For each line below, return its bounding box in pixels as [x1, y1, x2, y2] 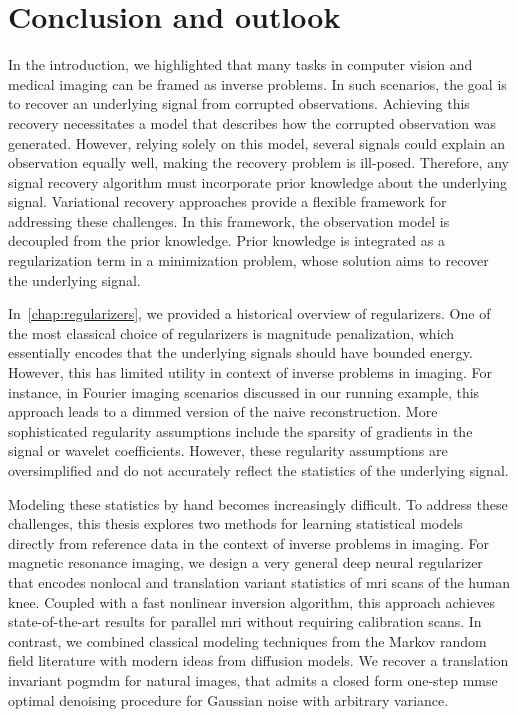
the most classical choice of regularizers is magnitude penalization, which [8, 322, 455, 343]
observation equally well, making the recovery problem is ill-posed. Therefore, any [8, 152, 509, 173]
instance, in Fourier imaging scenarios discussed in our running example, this [8, 381, 480, 402]
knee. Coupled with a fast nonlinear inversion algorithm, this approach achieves [8, 591, 495, 612]
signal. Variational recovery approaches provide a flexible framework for [8, 191, 447, 212]
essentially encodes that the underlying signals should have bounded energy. [8, 342, 473, 363]
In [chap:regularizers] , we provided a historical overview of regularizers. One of [8, 303, 491, 324]
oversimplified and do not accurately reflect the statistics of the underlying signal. [8, 460, 509, 480]
